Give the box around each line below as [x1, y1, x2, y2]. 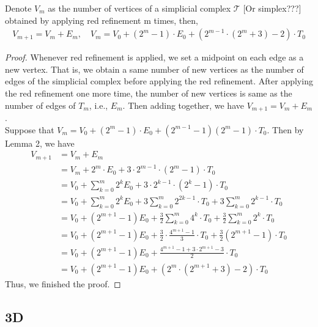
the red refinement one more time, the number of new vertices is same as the [5, 87, 292, 99]
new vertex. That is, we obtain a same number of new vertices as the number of [5, 62, 304, 75]
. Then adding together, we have [122, 98, 244, 111]
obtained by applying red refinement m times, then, [5, 13, 198, 26]
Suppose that [5, 123, 54, 136]
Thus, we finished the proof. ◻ [5, 277, 121, 290]
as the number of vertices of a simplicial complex [48, 2, 231, 14]
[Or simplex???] [243, 2, 301, 14]
